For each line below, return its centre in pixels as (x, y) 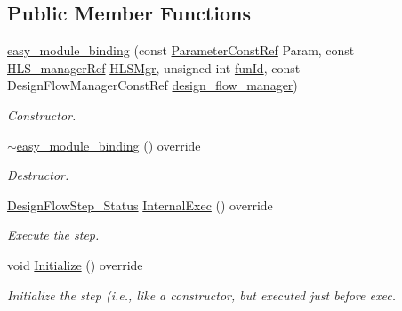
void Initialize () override (75, 264)
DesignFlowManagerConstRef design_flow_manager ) (153, 85)
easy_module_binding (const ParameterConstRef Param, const (181, 50)
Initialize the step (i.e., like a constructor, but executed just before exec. (201, 295)
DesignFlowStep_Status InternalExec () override (140, 205)
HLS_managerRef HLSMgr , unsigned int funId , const (154, 67)
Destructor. (38, 175)
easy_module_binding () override (109, 145)
